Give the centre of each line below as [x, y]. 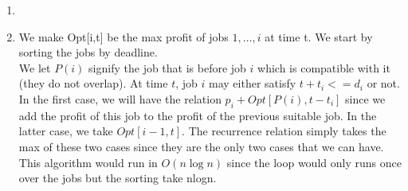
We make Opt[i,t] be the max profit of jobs [124, 36]
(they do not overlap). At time [93, 83]
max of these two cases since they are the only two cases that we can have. [201, 146]
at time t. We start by [319, 36]
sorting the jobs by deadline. [88, 52]
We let [35, 67]
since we [365, 98]
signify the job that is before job [167, 67]
